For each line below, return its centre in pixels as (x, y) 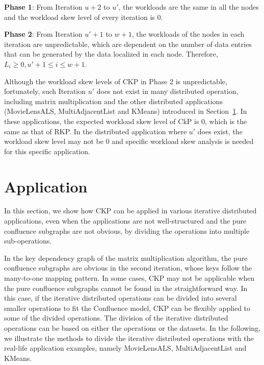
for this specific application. (47, 151)
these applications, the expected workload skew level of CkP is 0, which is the (126, 121)
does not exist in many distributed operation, (167, 91)
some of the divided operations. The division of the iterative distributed (116, 318)
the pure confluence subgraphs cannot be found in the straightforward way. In (126, 288)
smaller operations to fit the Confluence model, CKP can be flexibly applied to (127, 308)
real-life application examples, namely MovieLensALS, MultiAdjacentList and (125, 348)
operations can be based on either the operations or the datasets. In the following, (132, 327)
